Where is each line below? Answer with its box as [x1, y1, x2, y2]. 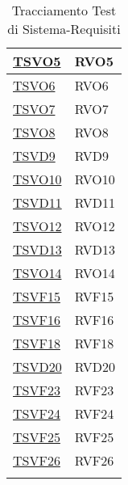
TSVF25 [13, 428, 60, 446]
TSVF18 [13, 334, 60, 352]
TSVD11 [13, 193, 62, 212]
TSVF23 [13, 381, 60, 399]
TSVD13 [13, 240, 62, 259]
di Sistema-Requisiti [7, 19, 121, 38]
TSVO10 [13, 170, 62, 188]
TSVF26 [13, 451, 60, 470]
